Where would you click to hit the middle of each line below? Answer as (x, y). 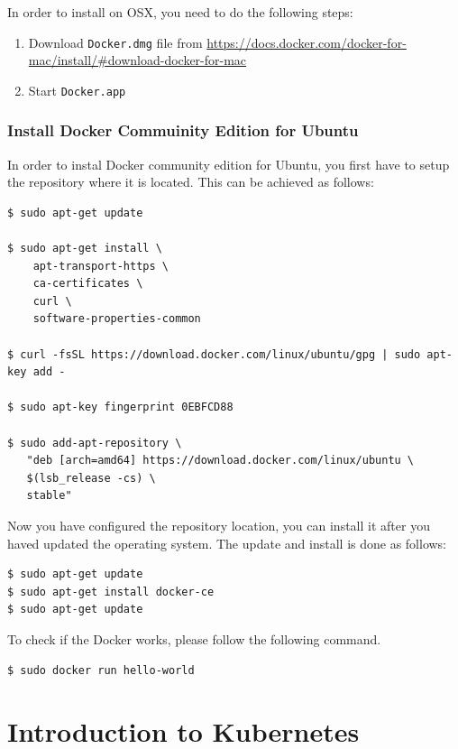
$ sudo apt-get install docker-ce (111, 592)
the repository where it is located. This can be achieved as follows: (191, 182)
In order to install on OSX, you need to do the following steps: (180, 12)
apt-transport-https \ (101, 266)
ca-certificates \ (88, 284)
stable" (49, 496)
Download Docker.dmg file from (115, 42)
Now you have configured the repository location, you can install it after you (219, 525)
